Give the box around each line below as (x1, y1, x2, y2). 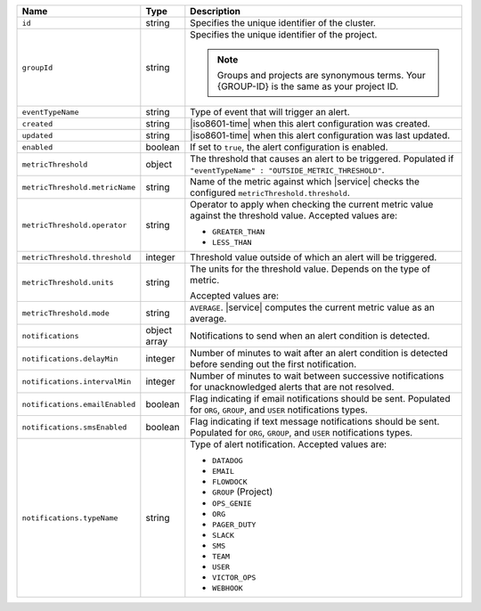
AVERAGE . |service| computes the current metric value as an (190, 301, 436, 314)
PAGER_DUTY (212, 520, 257, 529)
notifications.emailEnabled (21, 399, 136, 409)
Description (190, 5, 240, 17)
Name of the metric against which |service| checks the (190, 175, 420, 187)
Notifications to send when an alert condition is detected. (190, 330, 430, 342)
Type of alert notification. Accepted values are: (190, 438, 387, 450)
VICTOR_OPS (212, 573, 257, 582)
